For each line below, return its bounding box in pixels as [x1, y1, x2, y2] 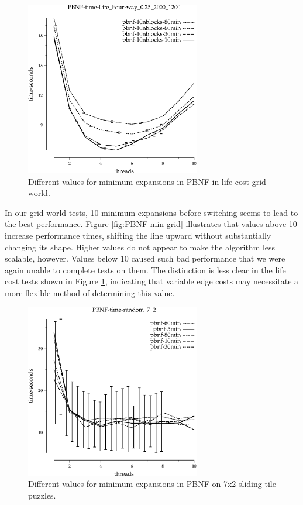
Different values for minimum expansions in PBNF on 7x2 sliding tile [28, 477, 276, 490]
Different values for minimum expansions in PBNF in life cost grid [28, 175, 266, 187]
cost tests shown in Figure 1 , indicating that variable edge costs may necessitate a [5, 275, 299, 287]
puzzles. [28, 489, 56, 501]
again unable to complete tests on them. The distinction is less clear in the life [5, 263, 286, 276]
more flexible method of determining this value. [5, 286, 175, 298]
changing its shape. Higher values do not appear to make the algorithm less [5, 241, 276, 253]
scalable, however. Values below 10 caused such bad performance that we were [5, 252, 285, 264]
